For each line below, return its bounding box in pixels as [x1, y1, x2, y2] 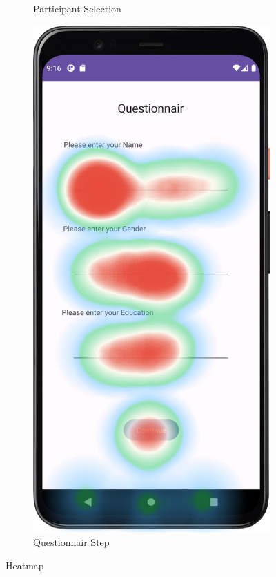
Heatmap [6, 558, 44, 572]
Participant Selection [33, 1, 121, 15]
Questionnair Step [33, 535, 110, 549]
